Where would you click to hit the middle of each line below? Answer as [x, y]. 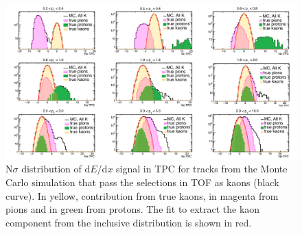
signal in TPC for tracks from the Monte [202, 169]
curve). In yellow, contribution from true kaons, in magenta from [142, 195]
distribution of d [56, 169]
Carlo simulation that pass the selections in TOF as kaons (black [142, 182]
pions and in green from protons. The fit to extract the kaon [133, 209]
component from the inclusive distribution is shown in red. [129, 222]
